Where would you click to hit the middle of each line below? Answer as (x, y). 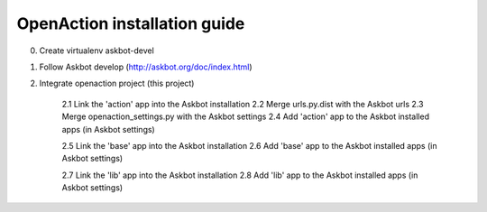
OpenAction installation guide (131, 23)
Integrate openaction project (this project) (117, 83)
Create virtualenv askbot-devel (97, 51)
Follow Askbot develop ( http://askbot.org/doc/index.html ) (146, 67)
